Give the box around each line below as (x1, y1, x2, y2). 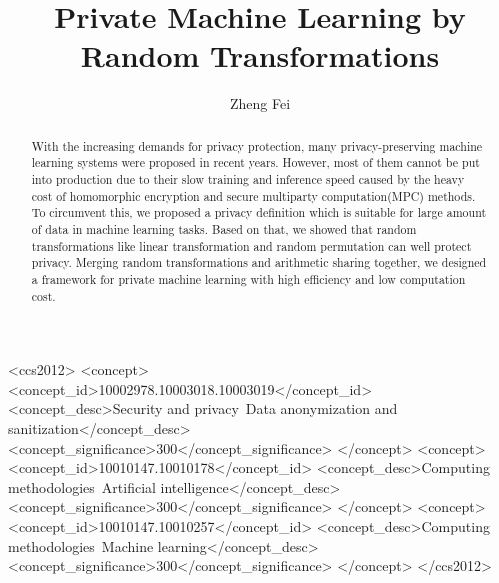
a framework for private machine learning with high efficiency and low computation (31, 270, 466, 287)
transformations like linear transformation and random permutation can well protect (31, 237, 472, 254)
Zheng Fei (229, 93, 291, 114)
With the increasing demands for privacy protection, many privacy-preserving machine (31, 137, 483, 154)
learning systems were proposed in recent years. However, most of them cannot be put (31, 154, 480, 171)
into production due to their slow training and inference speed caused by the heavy (31, 171, 465, 188)
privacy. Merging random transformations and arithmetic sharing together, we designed (31, 254, 487, 271)
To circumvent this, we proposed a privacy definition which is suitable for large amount (31, 204, 487, 221)
